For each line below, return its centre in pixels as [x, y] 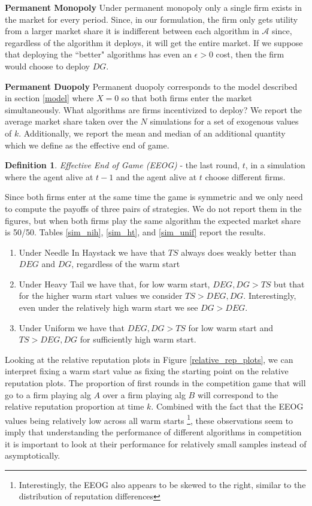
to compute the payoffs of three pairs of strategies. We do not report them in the [153, 208]
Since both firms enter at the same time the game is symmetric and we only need [154, 197]
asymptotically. [33, 455]
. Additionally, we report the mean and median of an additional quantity [152, 133]
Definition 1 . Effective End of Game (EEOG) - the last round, [122, 165]
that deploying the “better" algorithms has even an [98, 54]
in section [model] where [49, 98]
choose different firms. [245, 176]
